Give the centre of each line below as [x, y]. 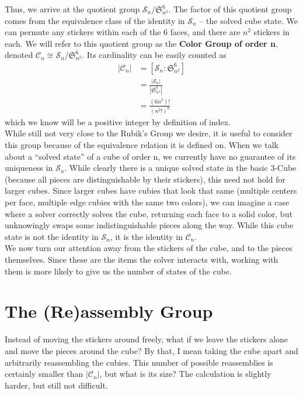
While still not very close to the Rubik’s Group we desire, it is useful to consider [149, 133]
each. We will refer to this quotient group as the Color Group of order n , [141, 43]
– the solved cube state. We [248, 20]
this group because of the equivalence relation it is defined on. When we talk [142, 145]
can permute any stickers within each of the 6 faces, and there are [123, 32]
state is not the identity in [52, 236]
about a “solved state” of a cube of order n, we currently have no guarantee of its [150, 156]
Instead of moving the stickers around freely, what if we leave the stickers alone [147, 339]
